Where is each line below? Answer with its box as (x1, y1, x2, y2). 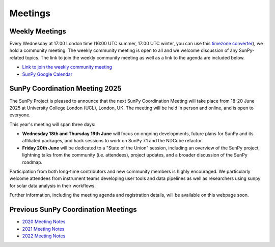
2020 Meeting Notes (22, 219, 66, 225)
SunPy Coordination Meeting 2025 (9, 84, 122, 93)
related (9, 54, 24, 60)
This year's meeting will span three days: (9, 121, 96, 127)
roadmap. (22, 159, 43, 165)
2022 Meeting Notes (22, 233, 66, 239)
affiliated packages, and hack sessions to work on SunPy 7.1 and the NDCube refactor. (22, 138, 203, 144)
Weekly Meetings (9, 27, 66, 36)
